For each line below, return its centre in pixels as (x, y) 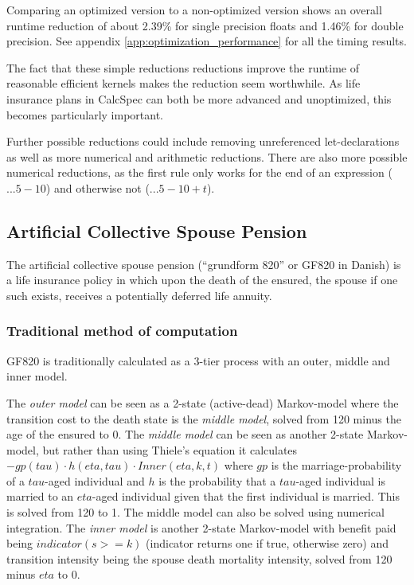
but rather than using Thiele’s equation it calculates (170, 449)
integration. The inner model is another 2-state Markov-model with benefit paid (201, 527)
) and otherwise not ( (98, 187)
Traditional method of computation (122, 331)
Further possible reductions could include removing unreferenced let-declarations (203, 141)
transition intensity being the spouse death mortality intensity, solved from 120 (199, 558)
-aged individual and (95, 480)
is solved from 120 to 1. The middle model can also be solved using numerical (195, 512)
